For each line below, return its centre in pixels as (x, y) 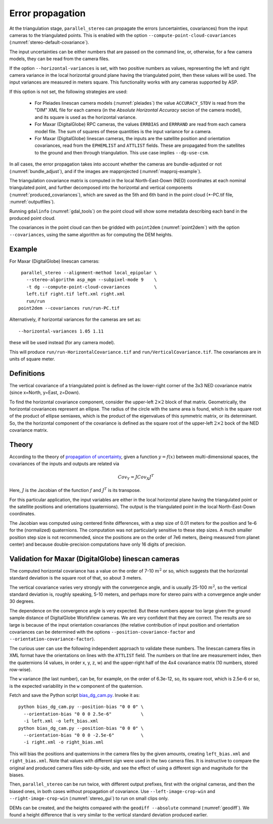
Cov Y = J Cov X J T (136, 477)
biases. (17, 775)
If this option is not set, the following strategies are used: (69, 92)
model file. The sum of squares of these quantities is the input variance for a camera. (123, 131)
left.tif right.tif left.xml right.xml (76, 294)
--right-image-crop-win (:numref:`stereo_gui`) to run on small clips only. (89, 798)
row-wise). (21, 669)
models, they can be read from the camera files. (59, 59)
